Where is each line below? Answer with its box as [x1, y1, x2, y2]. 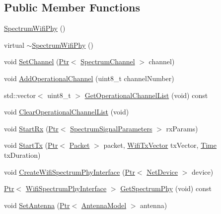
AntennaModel [81, 200, 127, 210]
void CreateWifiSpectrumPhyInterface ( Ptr [4, 166, 135, 177]
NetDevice [147, 166, 178, 177]
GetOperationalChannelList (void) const [84, 90, 208, 100]
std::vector [4, 90, 36, 100]
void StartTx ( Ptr [4, 140, 58, 150]
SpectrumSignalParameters [70, 123, 152, 133]
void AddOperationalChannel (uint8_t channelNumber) [4, 73, 174, 83]
